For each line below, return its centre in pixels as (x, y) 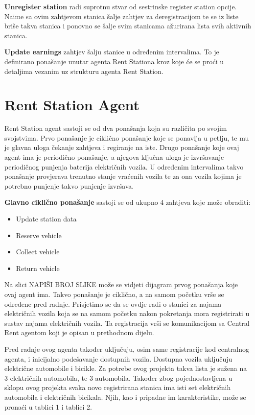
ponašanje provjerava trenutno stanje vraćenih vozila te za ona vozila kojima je (123, 176)
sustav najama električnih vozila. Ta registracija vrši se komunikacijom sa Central (127, 323)
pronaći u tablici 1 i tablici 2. (48, 406)
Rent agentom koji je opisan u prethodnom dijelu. (79, 332)
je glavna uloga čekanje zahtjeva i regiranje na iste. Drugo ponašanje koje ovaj (122, 147)
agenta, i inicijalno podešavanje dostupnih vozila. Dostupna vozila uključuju (118, 358)
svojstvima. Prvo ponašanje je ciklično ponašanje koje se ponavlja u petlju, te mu (127, 137)
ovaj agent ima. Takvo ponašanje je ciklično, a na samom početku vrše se (114, 294)
